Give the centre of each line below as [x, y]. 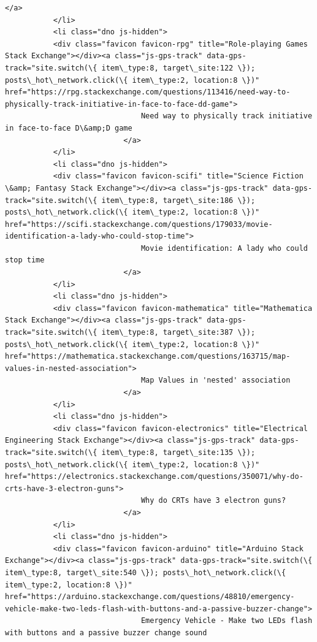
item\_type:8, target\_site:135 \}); [178, 452]
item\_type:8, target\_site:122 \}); [178, 68]
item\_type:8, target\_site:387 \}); [178, 333]
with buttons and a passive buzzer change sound [106, 632]
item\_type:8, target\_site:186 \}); [178, 200]
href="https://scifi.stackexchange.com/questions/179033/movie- [139, 224]
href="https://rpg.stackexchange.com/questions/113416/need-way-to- [148, 92]
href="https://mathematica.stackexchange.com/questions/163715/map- [148, 357]
